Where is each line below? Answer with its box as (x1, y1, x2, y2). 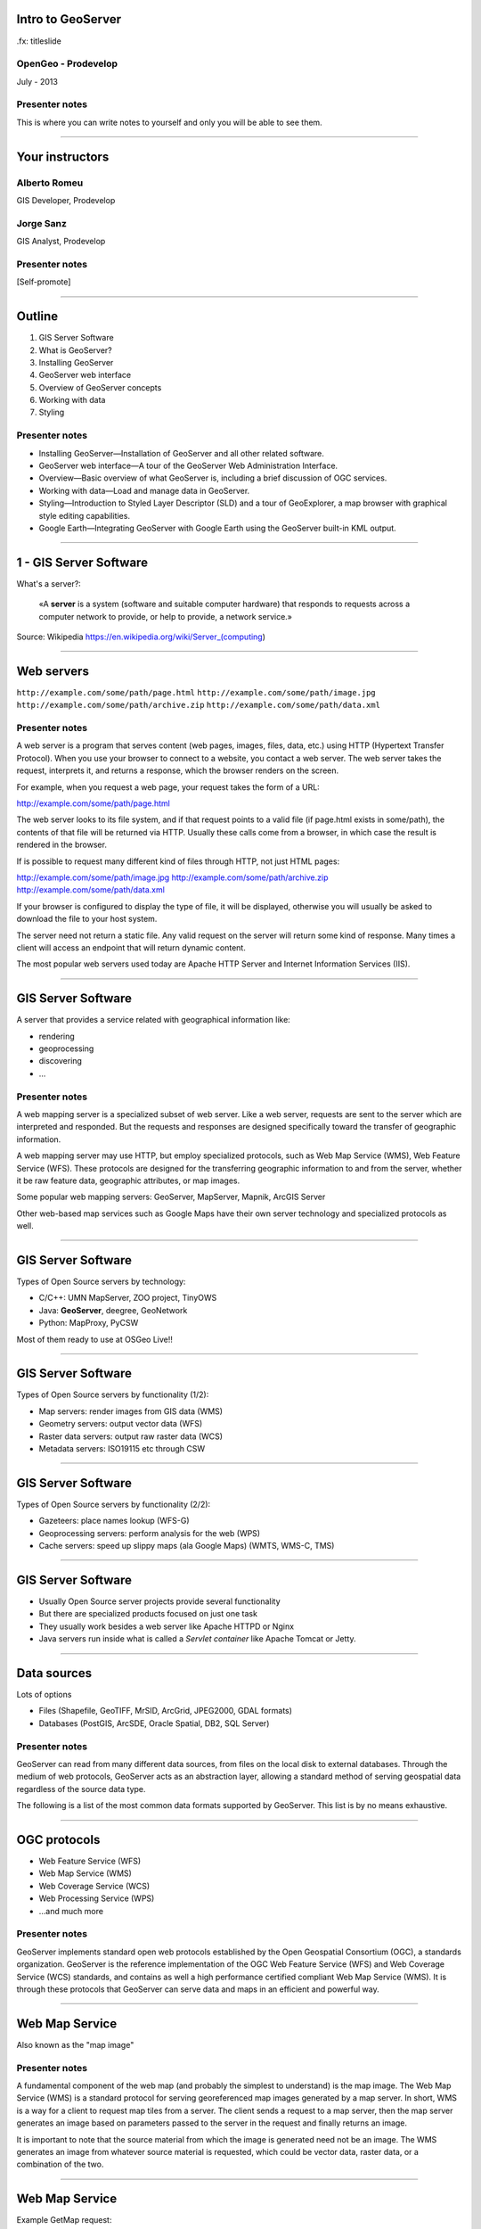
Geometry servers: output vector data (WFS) (38, 1419, 203, 1429)
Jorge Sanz (16, 217, 67, 229)
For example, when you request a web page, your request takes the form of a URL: (16, 781, 320, 793)
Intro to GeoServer (16, 12, 122, 27)
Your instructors (16, 149, 110, 164)
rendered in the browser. (16, 839, 107, 851)
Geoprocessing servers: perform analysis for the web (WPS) (38, 1527, 261, 1538)
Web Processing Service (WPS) (38, 1893, 155, 1904)
